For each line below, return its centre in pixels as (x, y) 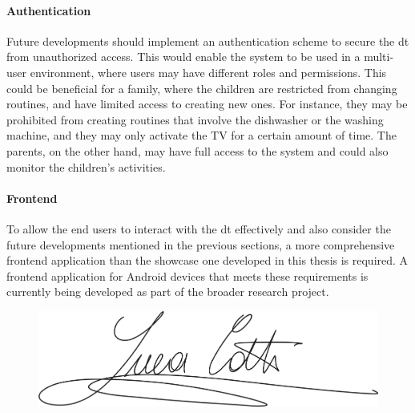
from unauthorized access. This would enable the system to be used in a (183, 57)
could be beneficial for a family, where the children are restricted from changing (202, 88)
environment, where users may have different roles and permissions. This (208, 72)
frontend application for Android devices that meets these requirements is (187, 275)
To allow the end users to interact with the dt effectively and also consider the (199, 228)
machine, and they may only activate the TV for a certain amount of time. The (201, 135)
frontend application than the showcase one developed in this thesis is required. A (207, 260)
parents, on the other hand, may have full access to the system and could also (197, 150)
